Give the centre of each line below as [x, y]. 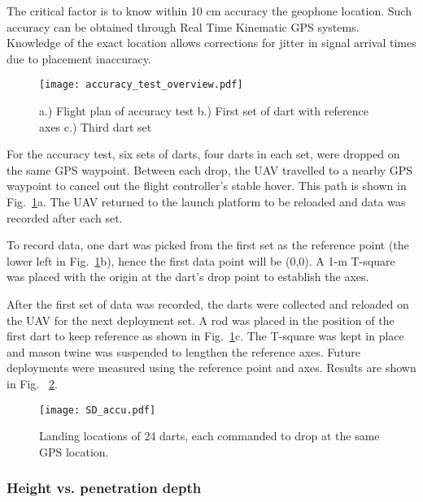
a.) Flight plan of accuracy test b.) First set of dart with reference [204, 111]
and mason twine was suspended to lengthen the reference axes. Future [184, 351]
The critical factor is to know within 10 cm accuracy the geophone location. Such [209, 11]
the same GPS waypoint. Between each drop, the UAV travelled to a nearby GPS [210, 169]
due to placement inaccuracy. [79, 58]
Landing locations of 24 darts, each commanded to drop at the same [209, 436]
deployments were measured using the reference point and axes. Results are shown [211, 368]
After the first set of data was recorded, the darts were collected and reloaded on [208, 303]
